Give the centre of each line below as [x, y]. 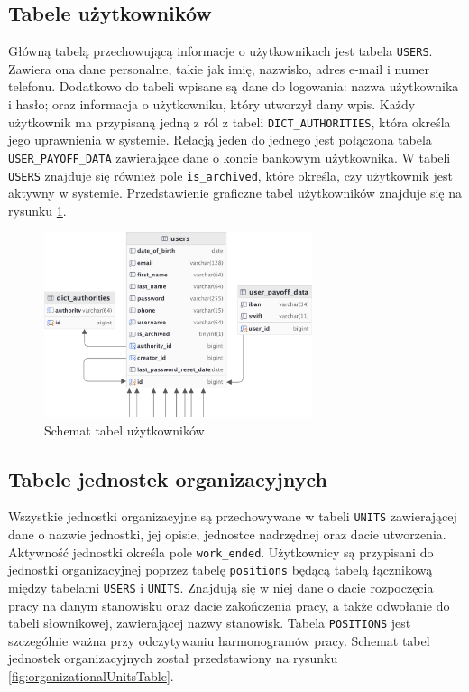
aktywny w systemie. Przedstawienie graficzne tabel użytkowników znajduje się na [235, 193]
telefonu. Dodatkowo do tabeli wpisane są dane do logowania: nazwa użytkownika [234, 86]
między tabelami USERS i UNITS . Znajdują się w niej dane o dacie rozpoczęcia [221, 587]
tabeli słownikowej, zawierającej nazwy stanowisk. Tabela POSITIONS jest [210, 623]
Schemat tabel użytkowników [124, 430]
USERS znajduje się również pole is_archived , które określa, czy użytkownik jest [230, 175]
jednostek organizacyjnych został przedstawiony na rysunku [173, 658]
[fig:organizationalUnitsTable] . [91, 676]
